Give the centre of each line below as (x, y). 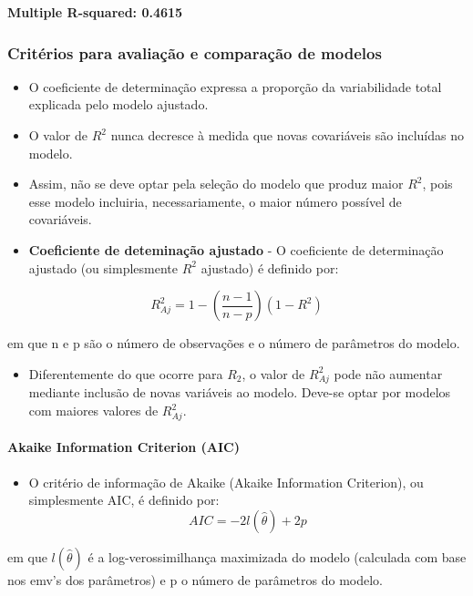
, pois (437, 184)
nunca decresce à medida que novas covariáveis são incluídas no (288, 135)
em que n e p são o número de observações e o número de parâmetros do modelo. (234, 343)
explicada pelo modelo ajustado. (118, 104)
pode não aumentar (388, 373)
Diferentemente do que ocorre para (126, 373)
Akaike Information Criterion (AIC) (123, 447)
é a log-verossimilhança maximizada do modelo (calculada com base (277, 556)
